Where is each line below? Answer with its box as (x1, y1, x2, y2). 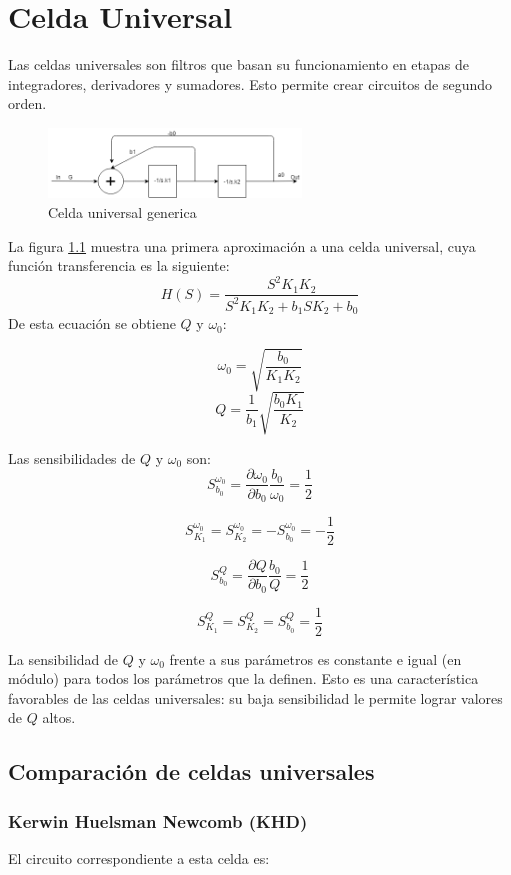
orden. (8, 93, 47, 114)
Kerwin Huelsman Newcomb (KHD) (8, 808, 308, 833)
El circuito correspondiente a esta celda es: (8, 848, 270, 868)
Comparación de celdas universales (8, 756, 375, 787)
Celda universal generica (48, 202, 197, 223)
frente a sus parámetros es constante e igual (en (169, 648, 462, 669)
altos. (42, 707, 76, 728)
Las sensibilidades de (8, 447, 136, 468)
